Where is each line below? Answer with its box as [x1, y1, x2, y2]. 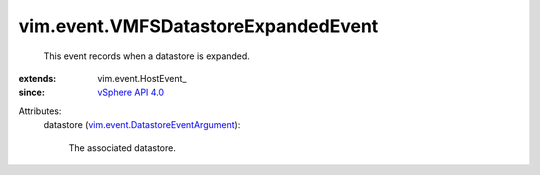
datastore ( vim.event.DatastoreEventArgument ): [43, 119, 241, 131]
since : [18, 86, 45, 99]
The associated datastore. [68, 141, 177, 154]
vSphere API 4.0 [97, 86, 165, 99]
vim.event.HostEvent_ [97, 72, 187, 84]
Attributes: [18, 105, 62, 117]
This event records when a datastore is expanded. [43, 50, 250, 62]
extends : [18, 72, 57, 84]
